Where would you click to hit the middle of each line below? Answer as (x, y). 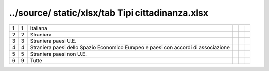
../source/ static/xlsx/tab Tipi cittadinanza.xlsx (109, 13)
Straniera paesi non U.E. (59, 54)
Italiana (39, 28)
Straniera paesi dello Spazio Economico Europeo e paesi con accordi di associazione (130, 47)
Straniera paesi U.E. (53, 41)
